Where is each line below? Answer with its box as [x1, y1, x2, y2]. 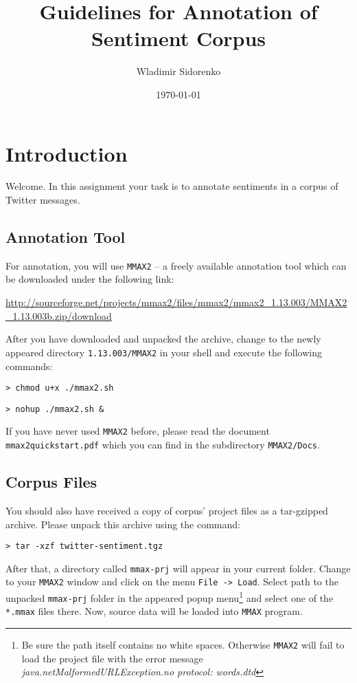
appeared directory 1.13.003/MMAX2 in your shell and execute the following [5, 345, 322, 359]
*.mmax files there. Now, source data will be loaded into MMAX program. [5, 604, 303, 618]
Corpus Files [5, 471, 97, 492]
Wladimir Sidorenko [136, 64, 221, 78]
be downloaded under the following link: [5, 272, 174, 286]
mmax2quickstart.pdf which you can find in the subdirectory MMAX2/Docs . [5, 437, 320, 452]
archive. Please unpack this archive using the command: [5, 517, 240, 531]
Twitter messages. [5, 193, 80, 207]
